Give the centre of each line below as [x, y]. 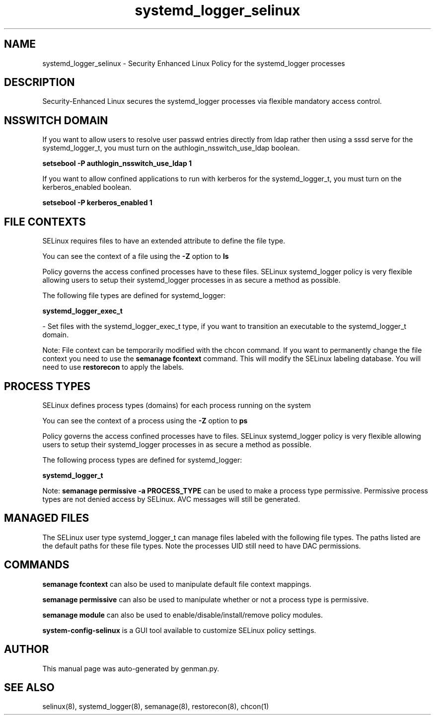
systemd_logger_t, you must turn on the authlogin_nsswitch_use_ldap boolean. [171, 148]
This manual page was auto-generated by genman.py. [131, 668]
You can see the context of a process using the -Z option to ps [145, 420]
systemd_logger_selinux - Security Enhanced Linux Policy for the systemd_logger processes [194, 63]
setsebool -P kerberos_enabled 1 [97, 203]
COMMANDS [37, 565]
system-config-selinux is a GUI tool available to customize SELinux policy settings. [179, 630]
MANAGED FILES [47, 518]
